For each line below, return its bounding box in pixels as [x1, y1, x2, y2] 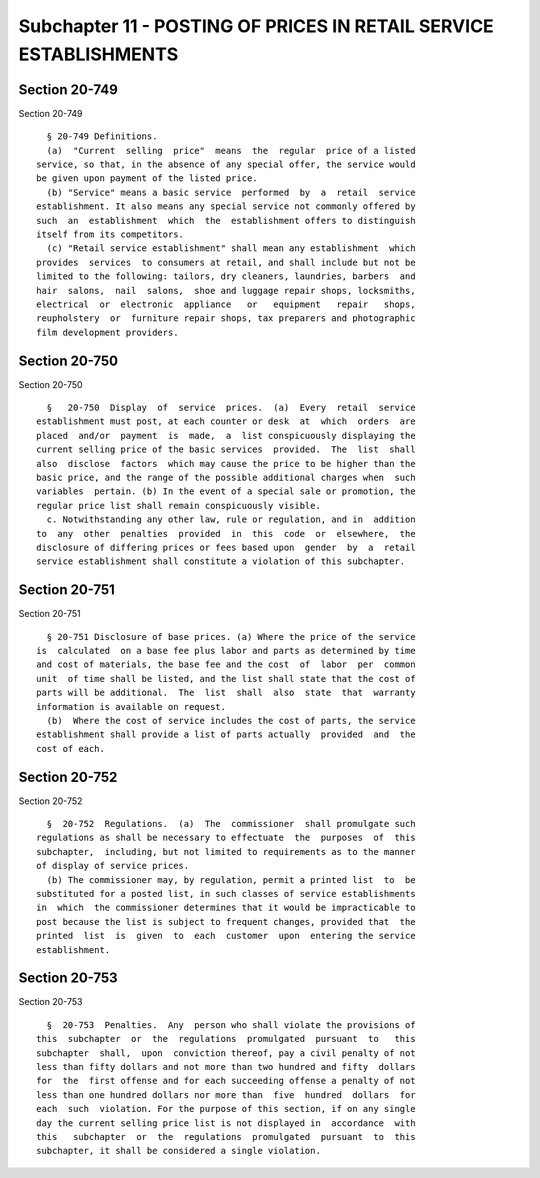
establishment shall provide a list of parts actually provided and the [36, 729, 416, 740]
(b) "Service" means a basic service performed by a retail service [46, 186, 416, 198]
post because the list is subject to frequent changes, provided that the [36, 916, 416, 927]
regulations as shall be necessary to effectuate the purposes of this [36, 832, 416, 844]
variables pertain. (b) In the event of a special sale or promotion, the [36, 486, 416, 497]
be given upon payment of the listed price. [36, 173, 259, 184]
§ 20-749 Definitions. [46, 131, 158, 142]
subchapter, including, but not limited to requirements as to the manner [36, 846, 416, 857]
